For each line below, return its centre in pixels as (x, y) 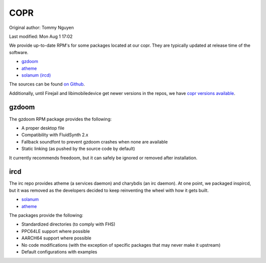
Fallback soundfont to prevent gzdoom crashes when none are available (95, 142)
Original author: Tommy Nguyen (41, 28)
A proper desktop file (43, 128)
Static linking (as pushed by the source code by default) (78, 149)
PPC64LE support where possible (56, 231)
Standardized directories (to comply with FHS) (68, 224)
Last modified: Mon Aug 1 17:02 (41, 36)
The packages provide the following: (46, 215)
